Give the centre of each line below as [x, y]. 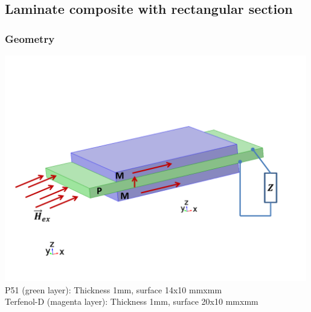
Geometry [30, 38]
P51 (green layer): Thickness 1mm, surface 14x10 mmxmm [114, 289]
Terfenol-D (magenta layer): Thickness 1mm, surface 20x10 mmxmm [132, 301]
